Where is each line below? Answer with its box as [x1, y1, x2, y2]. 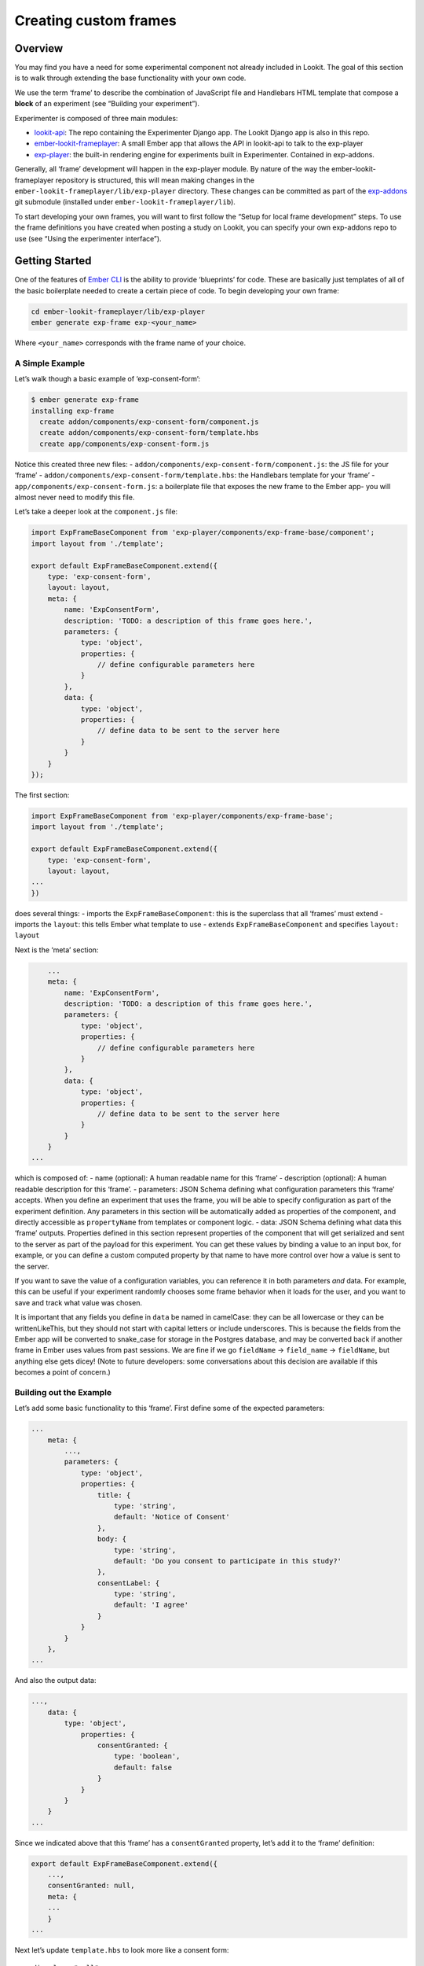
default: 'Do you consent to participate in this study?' [114, 1556, 342, 1565]
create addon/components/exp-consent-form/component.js [39, 418, 259, 426]
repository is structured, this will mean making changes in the [55, 175, 255, 185]
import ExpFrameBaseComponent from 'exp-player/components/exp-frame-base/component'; [31, 528, 375, 537]
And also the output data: [14, 1676, 97, 1685]
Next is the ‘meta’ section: [14, 944, 99, 955]
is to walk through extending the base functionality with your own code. [14, 73, 247, 83]
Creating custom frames [14, 12, 177, 29]
